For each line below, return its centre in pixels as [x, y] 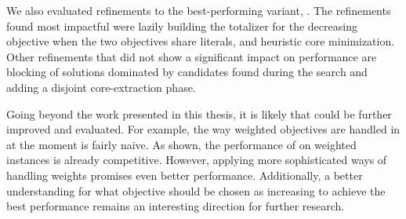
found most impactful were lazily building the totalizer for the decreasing [182, 26]
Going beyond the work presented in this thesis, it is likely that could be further [199, 113]
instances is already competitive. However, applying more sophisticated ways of [197, 160]
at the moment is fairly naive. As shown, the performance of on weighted [181, 144]
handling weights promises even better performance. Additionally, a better [185, 175]
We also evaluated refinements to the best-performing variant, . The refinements [199, 10]
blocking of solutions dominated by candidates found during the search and [187, 72]
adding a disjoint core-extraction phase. [101, 87]
